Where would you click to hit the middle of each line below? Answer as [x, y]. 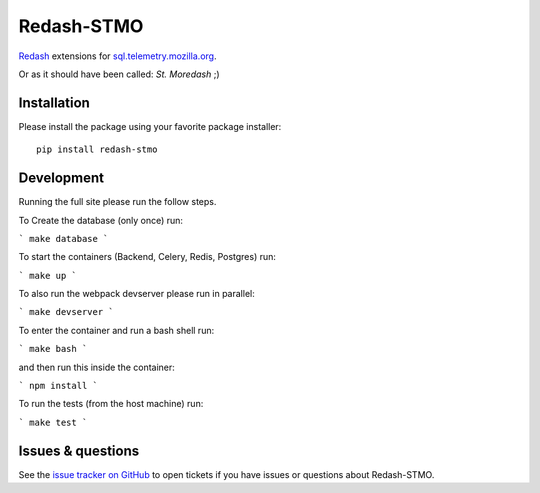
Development [61, 178]
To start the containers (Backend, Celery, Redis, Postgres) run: [147, 257]
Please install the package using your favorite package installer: [150, 126]
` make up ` [47, 275]
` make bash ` [53, 349]
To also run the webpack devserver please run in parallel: [136, 294]
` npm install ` [58, 386]
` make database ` [63, 238]
